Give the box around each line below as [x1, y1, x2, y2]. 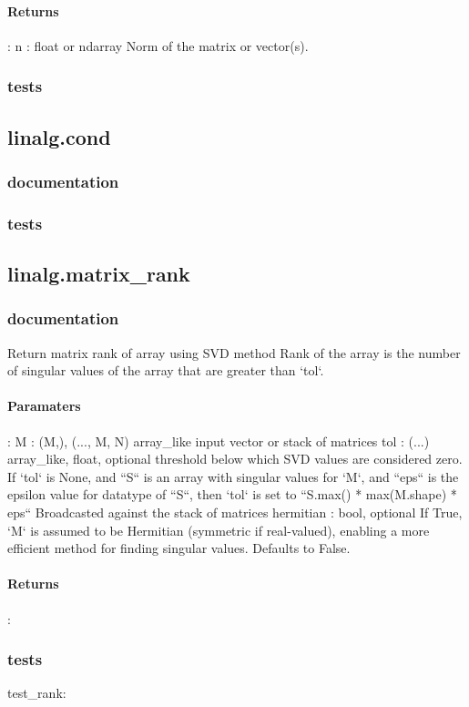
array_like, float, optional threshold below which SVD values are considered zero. [7, 449, 463, 468]
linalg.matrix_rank [7, 260, 190, 288]
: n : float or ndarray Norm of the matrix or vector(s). [7, 36, 309, 55]
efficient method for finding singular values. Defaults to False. [7, 538, 351, 558]
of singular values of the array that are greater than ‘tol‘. [7, 361, 324, 380]
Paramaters [7, 396, 81, 415]
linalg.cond [7, 122, 111, 150]
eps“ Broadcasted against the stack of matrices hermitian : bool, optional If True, [7, 503, 463, 522]
